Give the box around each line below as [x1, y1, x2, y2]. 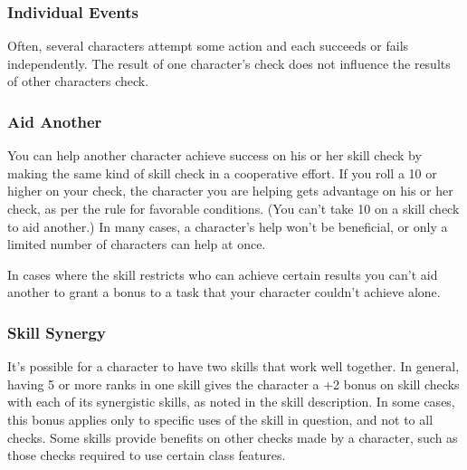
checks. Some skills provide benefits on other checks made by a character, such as [7, 427, 458, 446]
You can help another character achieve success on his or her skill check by [7, 146, 422, 165]
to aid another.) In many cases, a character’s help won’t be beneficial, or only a [7, 216, 448, 235]
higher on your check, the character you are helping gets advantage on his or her [7, 181, 453, 200]
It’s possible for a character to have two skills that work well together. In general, [7, 357, 460, 376]
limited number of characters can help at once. [7, 235, 266, 254]
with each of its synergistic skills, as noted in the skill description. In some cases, [7, 392, 455, 411]
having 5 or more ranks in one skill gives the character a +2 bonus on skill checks [7, 374, 460, 393]
